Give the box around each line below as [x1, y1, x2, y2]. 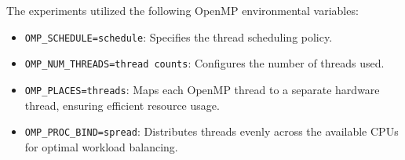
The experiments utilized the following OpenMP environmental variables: [6, 2, 359, 18]
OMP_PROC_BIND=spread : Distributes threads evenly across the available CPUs [24, 123, 399, 140]
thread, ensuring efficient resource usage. [24, 96, 220, 113]
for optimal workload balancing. [24, 138, 178, 155]
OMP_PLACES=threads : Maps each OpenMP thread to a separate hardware [24, 81, 380, 97]
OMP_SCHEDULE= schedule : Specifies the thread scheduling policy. [24, 28, 333, 45]
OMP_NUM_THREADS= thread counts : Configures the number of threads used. [24, 55, 385, 71]
